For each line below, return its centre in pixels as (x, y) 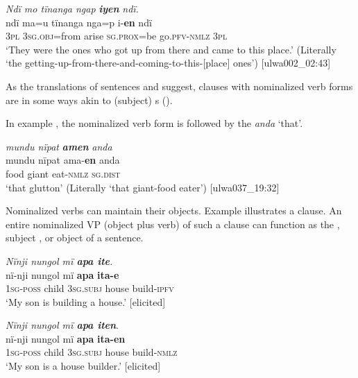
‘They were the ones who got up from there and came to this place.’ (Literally (171, 49)
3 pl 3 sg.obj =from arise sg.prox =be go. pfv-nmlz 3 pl (117, 36)
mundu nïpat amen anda (59, 146)
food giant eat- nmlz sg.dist (63, 173)
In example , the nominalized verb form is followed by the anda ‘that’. (154, 123)
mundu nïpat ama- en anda (63, 160)
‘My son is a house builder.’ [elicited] (83, 366)
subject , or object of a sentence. (75, 238)
